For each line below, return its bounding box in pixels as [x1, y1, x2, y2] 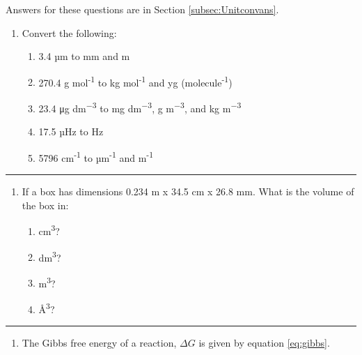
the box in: [22, 197, 69, 212]
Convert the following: [22, 25, 117, 40]
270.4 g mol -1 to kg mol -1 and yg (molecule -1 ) [38, 73, 233, 89]
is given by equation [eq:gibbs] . [198, 335, 330, 350]
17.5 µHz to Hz [38, 124, 104, 139]
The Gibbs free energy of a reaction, [22, 335, 177, 350]
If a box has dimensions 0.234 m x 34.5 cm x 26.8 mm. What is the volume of [22, 184, 354, 199]
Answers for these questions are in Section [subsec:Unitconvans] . [6, 2, 279, 16]
